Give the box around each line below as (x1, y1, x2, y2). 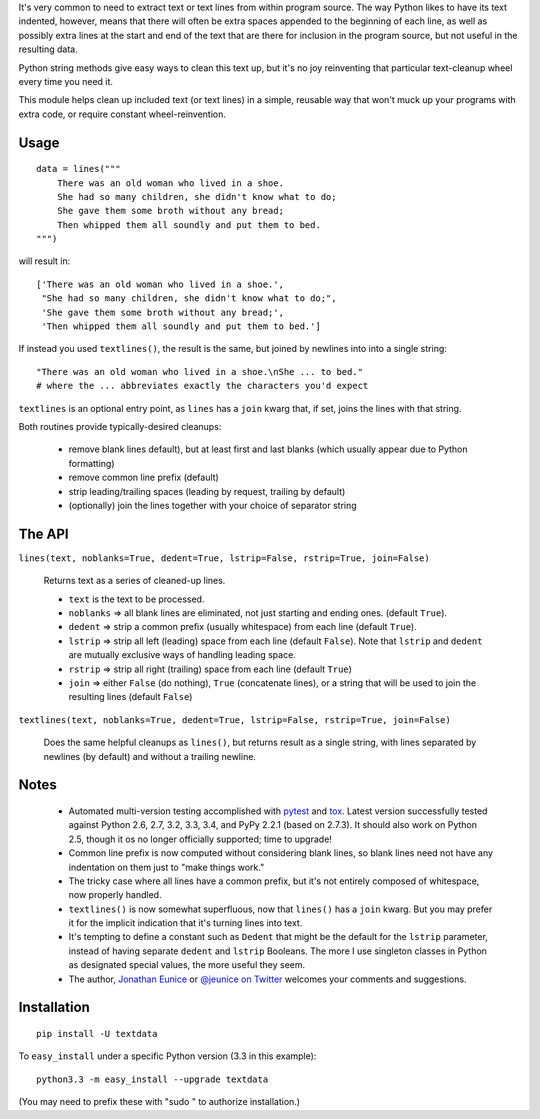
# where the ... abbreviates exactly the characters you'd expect (36, 380, 369, 392)
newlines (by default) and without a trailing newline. (43, 750, 257, 762)
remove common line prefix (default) (68, 471, 219, 484)
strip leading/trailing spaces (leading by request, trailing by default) (68, 485, 346, 497)
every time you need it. (18, 75, 114, 87)
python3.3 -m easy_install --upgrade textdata (36, 1073, 269, 1085)
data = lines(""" (36, 163, 121, 175)
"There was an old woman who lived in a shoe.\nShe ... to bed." (36, 366, 364, 377)
